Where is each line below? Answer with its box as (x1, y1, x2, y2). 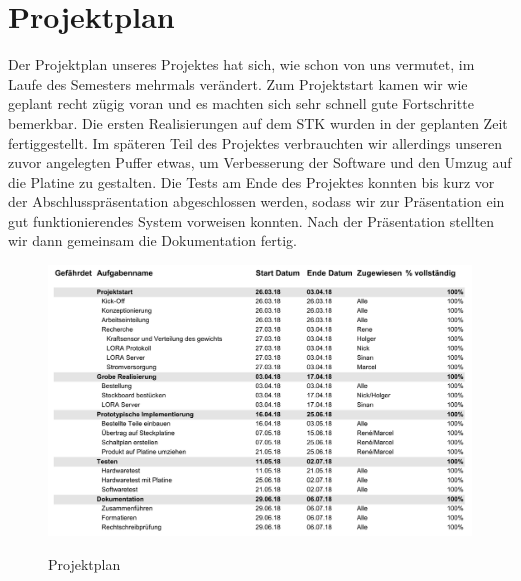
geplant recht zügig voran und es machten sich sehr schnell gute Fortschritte (8, 93, 474, 114)
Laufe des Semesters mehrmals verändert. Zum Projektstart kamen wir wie (8, 73, 468, 94)
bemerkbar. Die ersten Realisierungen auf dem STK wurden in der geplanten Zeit (8, 112, 508, 133)
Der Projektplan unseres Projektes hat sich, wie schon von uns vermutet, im (8, 54, 475, 75)
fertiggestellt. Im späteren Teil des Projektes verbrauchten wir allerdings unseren (8, 132, 503, 153)
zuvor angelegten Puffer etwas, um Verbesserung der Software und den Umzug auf (8, 152, 512, 173)
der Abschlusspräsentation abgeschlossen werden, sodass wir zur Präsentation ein (8, 191, 505, 212)
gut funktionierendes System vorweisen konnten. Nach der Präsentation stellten (8, 210, 495, 231)
